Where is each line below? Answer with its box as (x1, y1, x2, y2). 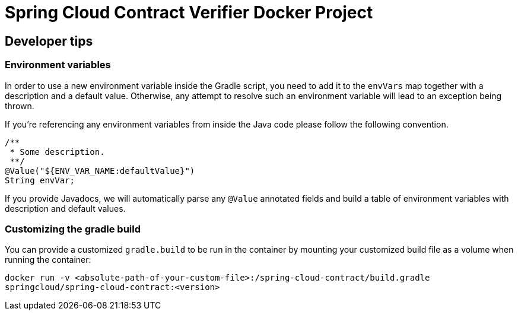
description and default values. (5, 203, 126, 214)
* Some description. (9, 147, 105, 157)
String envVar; (5, 175, 75, 185)
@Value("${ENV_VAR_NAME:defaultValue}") (5, 166, 195, 176)
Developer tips (5, 33, 93, 49)
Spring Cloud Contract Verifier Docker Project (5, 2, 373, 23)
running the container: (5, 254, 91, 265)
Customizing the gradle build (5, 222, 141, 235)
